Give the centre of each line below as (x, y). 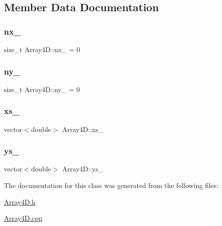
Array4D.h (20, 201)
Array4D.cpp (23, 218)
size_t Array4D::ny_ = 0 (42, 89)
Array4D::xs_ (83, 129)
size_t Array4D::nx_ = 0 (42, 49)
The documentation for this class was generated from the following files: (111, 185)
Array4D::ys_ (83, 169)
